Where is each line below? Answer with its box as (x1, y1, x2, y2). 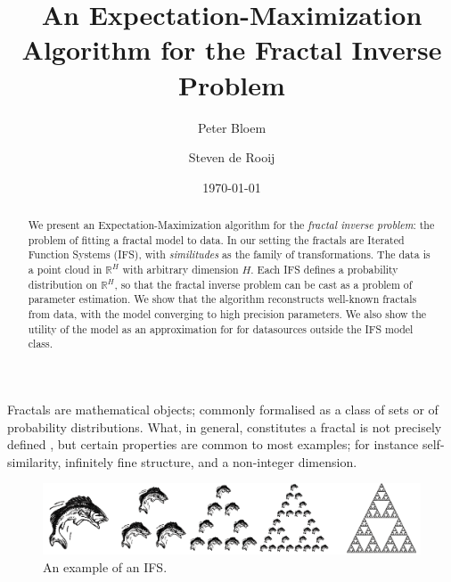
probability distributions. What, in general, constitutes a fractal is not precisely (7, 417, 442, 436)
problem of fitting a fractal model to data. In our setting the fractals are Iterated (28, 232, 405, 247)
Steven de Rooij (188, 148, 275, 167)
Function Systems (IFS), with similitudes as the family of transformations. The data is (28, 247, 430, 262)
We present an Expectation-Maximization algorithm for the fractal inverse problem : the (28, 217, 435, 233)
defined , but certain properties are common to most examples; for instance (7, 435, 419, 454)
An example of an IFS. (43, 557, 168, 576)
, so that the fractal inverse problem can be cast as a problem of (114, 276, 413, 291)
